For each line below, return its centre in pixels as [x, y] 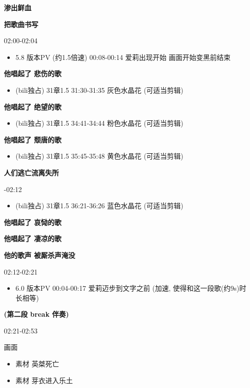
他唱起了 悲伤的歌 [33, 73]
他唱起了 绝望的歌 [33, 106]
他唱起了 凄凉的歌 [33, 238]
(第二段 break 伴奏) [37, 314]
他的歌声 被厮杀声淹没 [40, 255]
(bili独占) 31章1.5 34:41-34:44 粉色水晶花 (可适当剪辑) [100, 123]
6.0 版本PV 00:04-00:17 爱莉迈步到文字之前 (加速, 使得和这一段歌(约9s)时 [131, 288]
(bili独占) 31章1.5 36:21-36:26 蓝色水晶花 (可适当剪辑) [100, 206]
